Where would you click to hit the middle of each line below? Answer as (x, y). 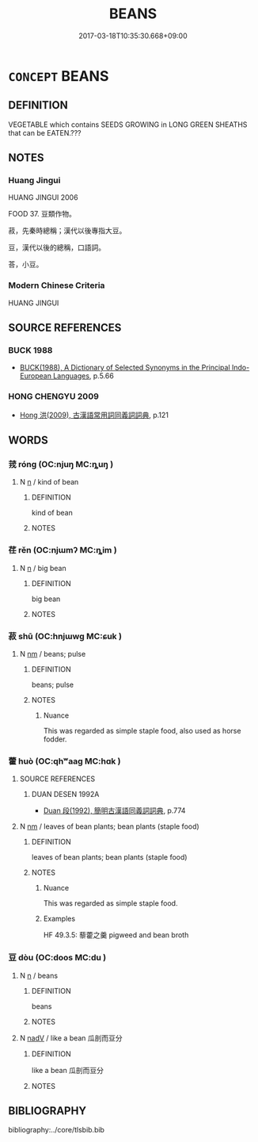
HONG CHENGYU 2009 (53, 397)
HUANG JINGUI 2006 (43, 197)
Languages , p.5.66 (83, 376)
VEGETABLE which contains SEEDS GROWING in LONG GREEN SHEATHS (128, 125)
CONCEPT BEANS (59, 76)
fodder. (55, 739)
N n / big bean (43, 568)
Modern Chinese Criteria (57, 285)
